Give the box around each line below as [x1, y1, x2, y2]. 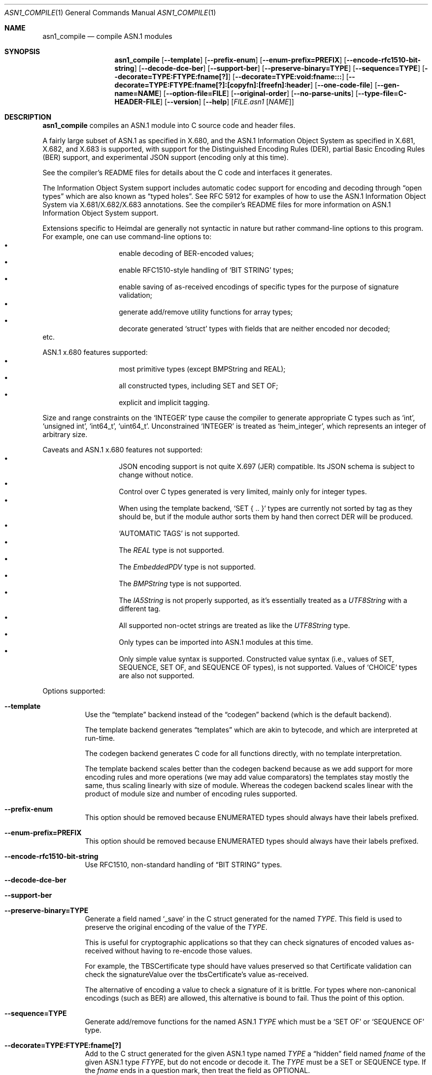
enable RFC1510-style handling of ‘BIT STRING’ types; [119, 266, 294, 274]
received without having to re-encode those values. [85, 947, 252, 955]
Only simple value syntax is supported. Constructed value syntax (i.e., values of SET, [119, 655, 394, 663]
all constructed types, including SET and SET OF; [119, 381, 278, 390]
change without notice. [119, 471, 194, 479]
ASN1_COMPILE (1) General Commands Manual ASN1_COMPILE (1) [4, 8, 216, 17]
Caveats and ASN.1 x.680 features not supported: [42, 445, 202, 454]
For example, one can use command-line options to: [42, 232, 212, 241]
